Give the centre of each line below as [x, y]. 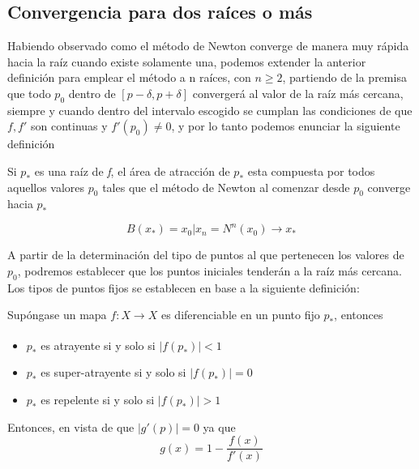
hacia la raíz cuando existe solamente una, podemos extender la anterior [187, 61]
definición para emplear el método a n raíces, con [129, 77]
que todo [29, 93]
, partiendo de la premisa [344, 77]
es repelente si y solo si [98, 400]
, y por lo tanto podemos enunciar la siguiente [286, 126]
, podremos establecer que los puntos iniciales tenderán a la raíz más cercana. [210, 271]
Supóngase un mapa [57, 315]
